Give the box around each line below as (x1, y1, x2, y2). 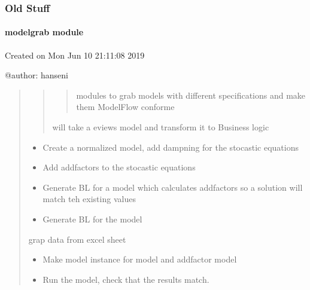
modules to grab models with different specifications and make (76, 88, 306, 101)
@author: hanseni (5, 69, 68, 81)
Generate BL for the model (42, 212, 142, 225)
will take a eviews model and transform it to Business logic (52, 121, 269, 133)
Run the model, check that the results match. (42, 273, 209, 285)
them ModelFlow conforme (76, 100, 175, 113)
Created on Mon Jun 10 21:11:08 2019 (5, 48, 145, 61)
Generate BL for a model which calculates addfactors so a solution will (42, 181, 303, 193)
